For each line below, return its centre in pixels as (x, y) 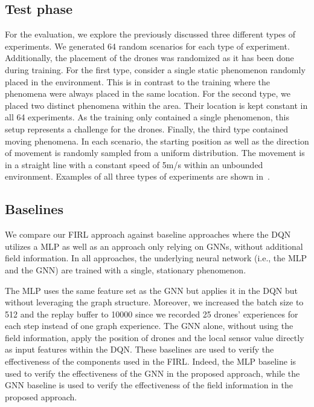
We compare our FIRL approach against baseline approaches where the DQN (148, 234)
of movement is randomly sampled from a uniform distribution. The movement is (155, 153)
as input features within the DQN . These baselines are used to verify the (139, 349)
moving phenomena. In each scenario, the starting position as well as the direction (157, 141)
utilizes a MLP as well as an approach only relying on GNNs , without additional (154, 246)
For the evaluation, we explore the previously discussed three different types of (150, 34)
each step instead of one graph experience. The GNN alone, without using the (149, 326)
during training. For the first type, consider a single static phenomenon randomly (155, 69)
